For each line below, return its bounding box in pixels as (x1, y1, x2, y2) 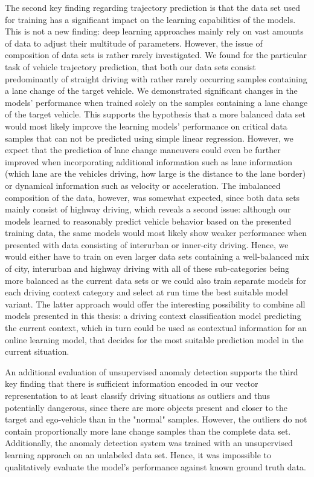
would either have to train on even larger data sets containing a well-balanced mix (5, 250, 309, 263)
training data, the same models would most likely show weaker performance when (5, 226, 307, 239)
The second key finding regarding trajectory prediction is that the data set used (5, 1, 300, 13)
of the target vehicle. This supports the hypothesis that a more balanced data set (5, 108, 306, 120)
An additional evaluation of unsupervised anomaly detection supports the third (5, 365, 298, 378)
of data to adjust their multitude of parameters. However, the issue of (5, 36, 263, 49)
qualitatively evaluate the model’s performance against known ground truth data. (5, 460, 306, 473)
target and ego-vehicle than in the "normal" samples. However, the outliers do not (5, 413, 307, 426)
